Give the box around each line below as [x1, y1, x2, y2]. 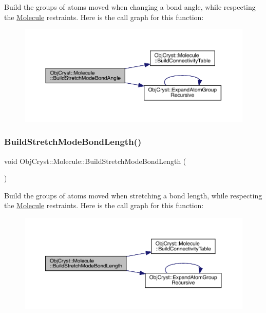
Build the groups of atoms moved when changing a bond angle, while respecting [4, 2, 256, 12]
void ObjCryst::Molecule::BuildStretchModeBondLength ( [4, 155, 186, 166]
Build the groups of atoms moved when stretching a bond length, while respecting [4, 190, 262, 200]
